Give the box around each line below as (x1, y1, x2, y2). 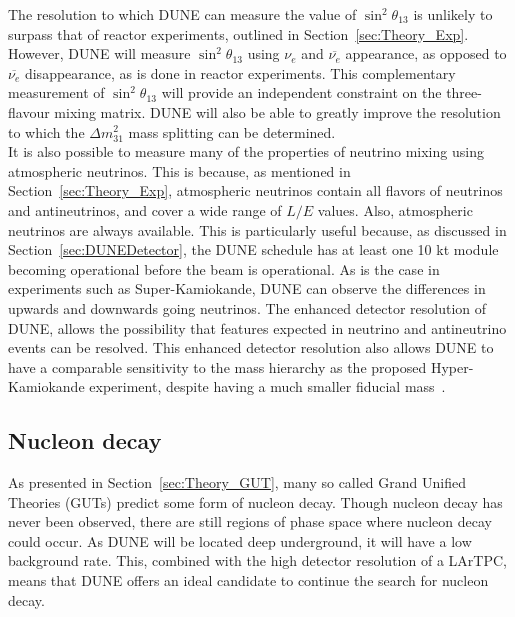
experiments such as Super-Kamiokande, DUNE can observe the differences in (8, 278, 486, 299)
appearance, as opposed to (345, 43, 507, 64)
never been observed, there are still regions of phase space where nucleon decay (8, 511, 492, 532)
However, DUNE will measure (8, 43, 191, 64)
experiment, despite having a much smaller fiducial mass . (89, 376, 446, 397)
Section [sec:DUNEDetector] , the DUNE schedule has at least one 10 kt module (8, 239, 499, 260)
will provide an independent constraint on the (161, 82, 442, 103)
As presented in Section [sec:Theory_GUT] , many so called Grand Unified (8, 472, 466, 493)
